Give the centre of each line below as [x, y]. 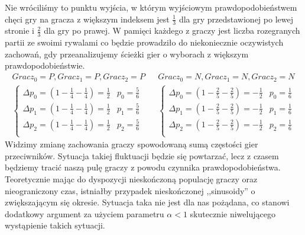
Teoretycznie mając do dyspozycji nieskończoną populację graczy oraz [131, 178]
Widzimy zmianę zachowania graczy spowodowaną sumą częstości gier [132, 144]
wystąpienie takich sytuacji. [55, 225]
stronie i [20, 30]
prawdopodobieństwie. [45, 65]
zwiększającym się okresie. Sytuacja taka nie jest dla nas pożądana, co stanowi [147, 202]
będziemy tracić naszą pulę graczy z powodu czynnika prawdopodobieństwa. [143, 167]
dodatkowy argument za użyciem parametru [85, 213]
